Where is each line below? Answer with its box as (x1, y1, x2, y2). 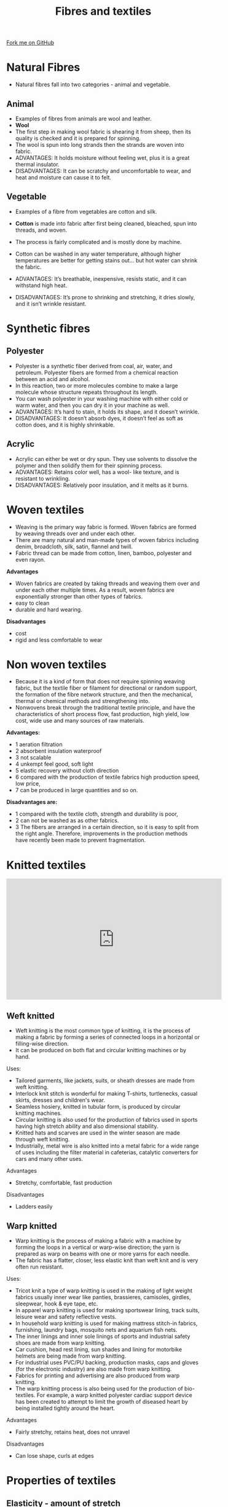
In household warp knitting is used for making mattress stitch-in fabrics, (15, 1320, 198, 1327)
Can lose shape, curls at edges (15, 1452, 94, 1459)
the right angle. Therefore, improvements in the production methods (15, 830, 188, 837)
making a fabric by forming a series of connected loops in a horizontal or (15, 1034, 200, 1041)
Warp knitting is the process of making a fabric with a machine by (15, 1237, 182, 1244)
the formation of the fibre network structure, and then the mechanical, (15, 691, 193, 698)
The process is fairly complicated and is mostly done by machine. (15, 238, 182, 245)
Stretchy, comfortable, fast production (15, 1179, 112, 1187)
